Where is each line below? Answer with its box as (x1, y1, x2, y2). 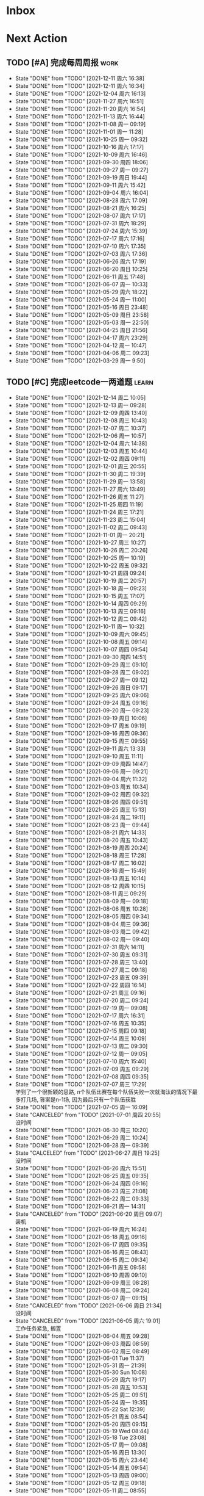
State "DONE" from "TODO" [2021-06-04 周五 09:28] (15, 1332, 150, 1340)
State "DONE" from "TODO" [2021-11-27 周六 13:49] (15, 486, 146, 493)
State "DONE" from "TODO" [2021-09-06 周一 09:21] (15, 768, 148, 775)
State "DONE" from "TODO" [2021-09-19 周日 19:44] (15, 174, 147, 181)
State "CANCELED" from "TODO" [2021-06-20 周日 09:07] (15, 1210, 163, 1218)
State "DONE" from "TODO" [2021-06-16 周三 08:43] (15, 1249, 149, 1256)
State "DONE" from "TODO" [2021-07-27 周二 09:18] (15, 966, 147, 974)
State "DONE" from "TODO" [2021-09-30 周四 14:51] (15, 654, 147, 660)
